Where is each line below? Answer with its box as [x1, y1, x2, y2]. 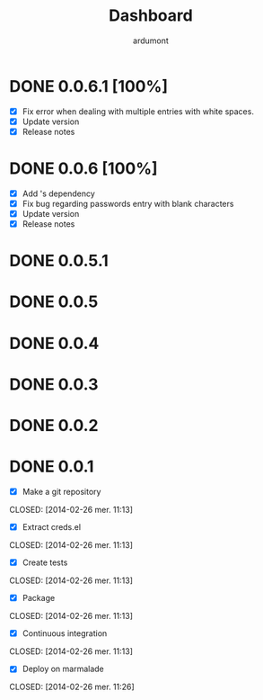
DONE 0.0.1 [9, 456, 94, 477]
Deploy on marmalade [22, 663, 105, 675]
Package [22, 593, 56, 604]
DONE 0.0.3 [9, 374, 99, 394]
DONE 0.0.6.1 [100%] [9, 76, 169, 96]
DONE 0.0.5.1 [9, 251, 110, 271]
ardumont [133, 35, 169, 46]
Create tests [22, 557, 68, 568]
